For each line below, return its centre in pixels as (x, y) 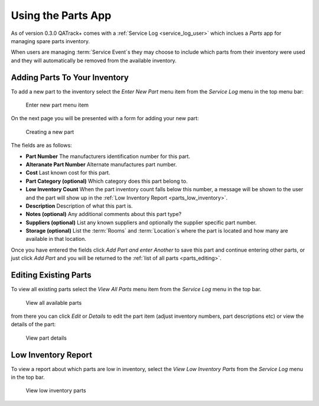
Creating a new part (50, 132)
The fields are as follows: (41, 146)
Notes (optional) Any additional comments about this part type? (104, 214)
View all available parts (54, 302)
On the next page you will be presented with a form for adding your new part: (105, 118)
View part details (46, 338)
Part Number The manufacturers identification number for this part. (108, 156)
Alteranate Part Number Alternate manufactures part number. (101, 164)
